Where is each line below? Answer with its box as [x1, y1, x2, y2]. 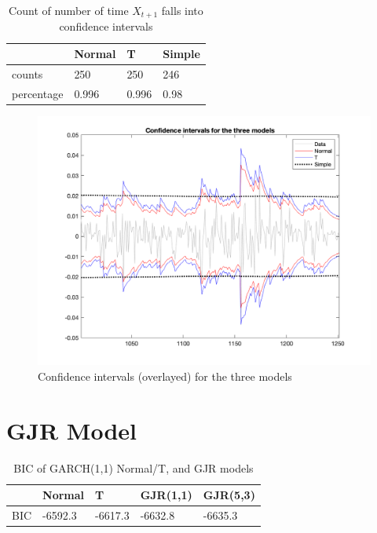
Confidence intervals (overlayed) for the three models [38, 368, 292, 384]
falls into [161, 2, 203, 18]
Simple [163, 46, 200, 62]
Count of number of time [9, 2, 129, 18]
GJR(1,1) [140, 487, 192, 503]
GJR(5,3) [203, 487, 255, 503]
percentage [12, 85, 64, 101]
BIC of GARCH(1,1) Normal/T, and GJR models [13, 459, 254, 476]
